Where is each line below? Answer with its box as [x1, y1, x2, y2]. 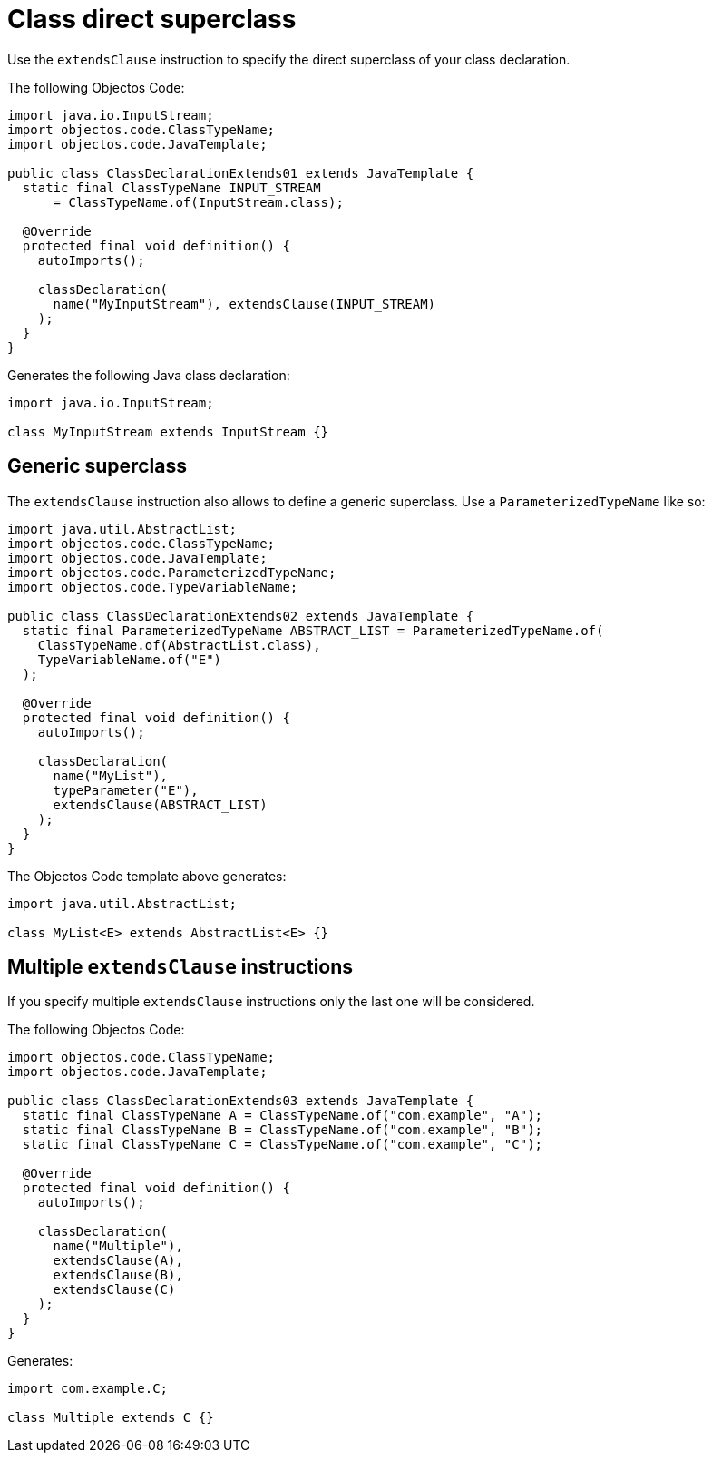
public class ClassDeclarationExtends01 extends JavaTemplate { [7, 165, 474, 181]
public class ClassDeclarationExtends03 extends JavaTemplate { [7, 1093, 474, 1109]
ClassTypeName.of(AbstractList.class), [37, 637, 321, 652]
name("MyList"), [53, 768, 169, 783]
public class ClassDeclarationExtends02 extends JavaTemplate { [7, 608, 474, 623]
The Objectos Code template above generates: [7, 867, 287, 884]
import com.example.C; [7, 1381, 169, 1396]
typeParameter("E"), [53, 782, 199, 798]
